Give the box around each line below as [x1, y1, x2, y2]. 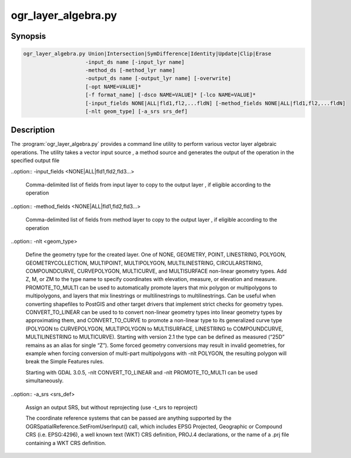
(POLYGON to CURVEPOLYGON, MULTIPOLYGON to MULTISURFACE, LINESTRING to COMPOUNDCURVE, [25, 325, 283, 332]
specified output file [11, 157, 60, 164]
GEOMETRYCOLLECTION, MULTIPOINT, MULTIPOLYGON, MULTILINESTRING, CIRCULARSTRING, [25, 259, 263, 266]
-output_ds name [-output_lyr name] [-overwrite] [85, 75, 232, 82]
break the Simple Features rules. [25, 358, 104, 365]
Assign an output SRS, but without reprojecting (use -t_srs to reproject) [25, 403, 198, 411]
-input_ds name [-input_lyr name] [85, 59, 185, 65]
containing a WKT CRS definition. [25, 439, 106, 446]
